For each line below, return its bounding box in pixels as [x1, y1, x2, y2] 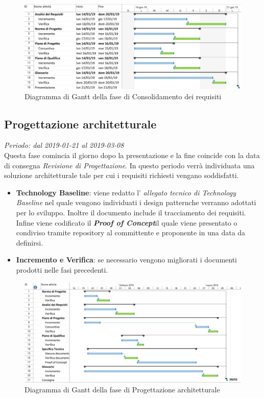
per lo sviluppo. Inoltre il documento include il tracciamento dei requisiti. [16, 207, 246, 217]
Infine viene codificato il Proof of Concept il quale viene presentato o [16, 217, 237, 228]
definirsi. [16, 237, 43, 248]
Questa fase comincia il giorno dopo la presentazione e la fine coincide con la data [4, 150, 260, 161]
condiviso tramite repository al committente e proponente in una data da [16, 227, 246, 238]
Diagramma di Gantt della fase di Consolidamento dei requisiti [25, 91, 222, 101]
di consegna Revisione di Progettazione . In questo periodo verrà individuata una [4, 160, 255, 170]
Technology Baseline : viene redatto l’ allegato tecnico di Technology [16, 187, 236, 197]
